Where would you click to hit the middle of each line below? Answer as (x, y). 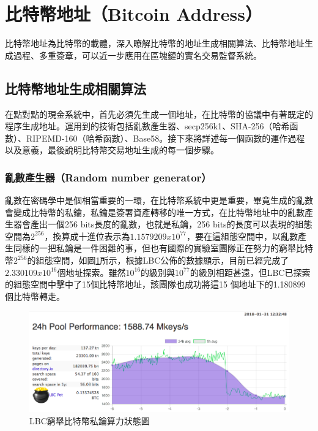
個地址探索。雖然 (91, 272)
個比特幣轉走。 (35, 296)
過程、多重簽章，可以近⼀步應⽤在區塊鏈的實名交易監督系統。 (137, 55)
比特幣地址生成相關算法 (76, 88)
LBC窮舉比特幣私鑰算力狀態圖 (90, 420)
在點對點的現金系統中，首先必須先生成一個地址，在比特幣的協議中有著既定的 (159, 114)
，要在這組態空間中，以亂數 (242, 236)
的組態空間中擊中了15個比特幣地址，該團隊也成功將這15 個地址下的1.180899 (155, 284)
